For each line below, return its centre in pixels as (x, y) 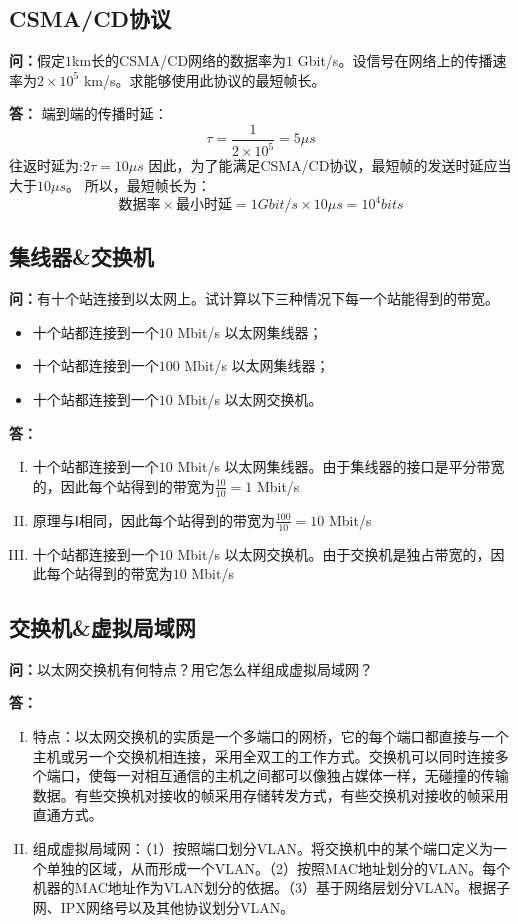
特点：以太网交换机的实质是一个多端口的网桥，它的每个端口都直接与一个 (270, 736)
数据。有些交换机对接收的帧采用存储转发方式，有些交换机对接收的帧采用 (270, 794)
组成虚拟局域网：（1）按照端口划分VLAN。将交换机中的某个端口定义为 (263, 848)
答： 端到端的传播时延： (88, 113)
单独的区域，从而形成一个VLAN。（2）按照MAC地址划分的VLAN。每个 (278, 867)
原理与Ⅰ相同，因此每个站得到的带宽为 (153, 519)
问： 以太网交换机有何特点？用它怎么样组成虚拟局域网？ (191, 668)
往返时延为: (46, 165)
